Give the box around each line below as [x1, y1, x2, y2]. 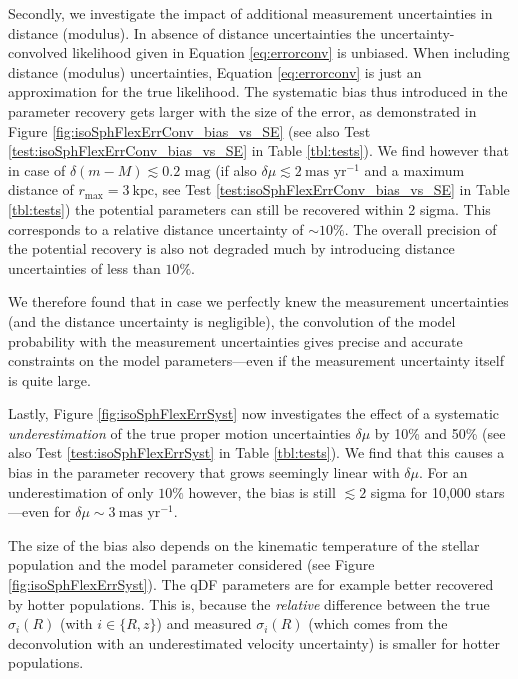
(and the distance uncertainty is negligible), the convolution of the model [8, 310, 456, 331]
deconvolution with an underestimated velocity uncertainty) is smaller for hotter [8, 632, 500, 653]
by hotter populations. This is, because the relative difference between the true [8, 593, 490, 614]
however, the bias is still [188, 481, 336, 502]
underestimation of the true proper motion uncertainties [8, 422, 351, 443]
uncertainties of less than [8, 257, 161, 278]
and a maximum [364, 159, 465, 180]
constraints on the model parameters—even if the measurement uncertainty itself [8, 350, 504, 371]
